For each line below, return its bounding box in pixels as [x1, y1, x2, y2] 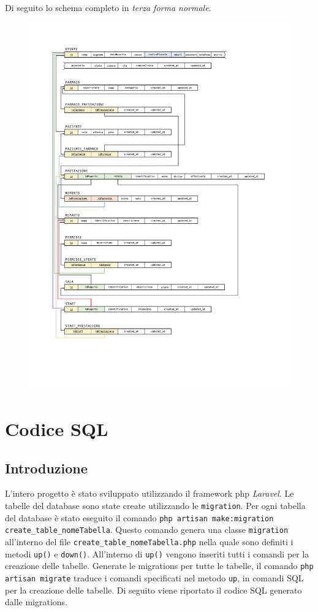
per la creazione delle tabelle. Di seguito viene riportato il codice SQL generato [5, 583, 302, 596]
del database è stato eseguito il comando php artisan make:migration [5, 511, 274, 524]
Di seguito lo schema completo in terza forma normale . [5, 1, 211, 13]
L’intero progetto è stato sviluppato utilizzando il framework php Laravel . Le [5, 487, 294, 500]
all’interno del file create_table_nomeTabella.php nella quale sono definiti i [5, 535, 293, 548]
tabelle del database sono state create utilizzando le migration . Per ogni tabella [5, 499, 306, 512]
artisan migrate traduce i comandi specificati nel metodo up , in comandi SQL [5, 571, 304, 584]
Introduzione [5, 458, 88, 477]
